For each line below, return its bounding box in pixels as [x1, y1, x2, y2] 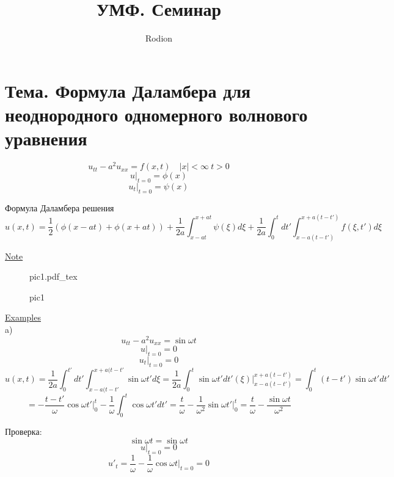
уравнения [5, 126, 87, 151]
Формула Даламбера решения [5, 201, 114, 214]
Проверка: [5, 425, 42, 438]
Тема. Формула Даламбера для [5, 78, 251, 103]
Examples [5, 311, 41, 324]
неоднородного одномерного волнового [5, 101, 308, 126]
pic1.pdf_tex [29, 270, 78, 283]
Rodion [145, 32, 173, 45]
